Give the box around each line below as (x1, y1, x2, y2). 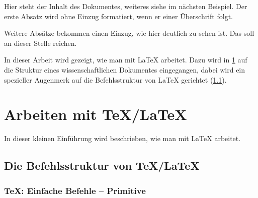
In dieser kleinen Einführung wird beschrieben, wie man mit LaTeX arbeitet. (4, 133, 241, 144)
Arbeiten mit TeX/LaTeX (4, 104, 187, 124)
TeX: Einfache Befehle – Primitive (4, 184, 146, 196)
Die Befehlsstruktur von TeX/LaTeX (4, 158, 200, 173)
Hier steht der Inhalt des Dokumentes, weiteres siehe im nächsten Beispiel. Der (4, 1, 247, 11)
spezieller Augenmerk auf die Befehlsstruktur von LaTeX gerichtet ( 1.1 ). (4, 74, 227, 85)
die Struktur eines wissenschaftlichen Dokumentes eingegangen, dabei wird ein (4, 64, 245, 75)
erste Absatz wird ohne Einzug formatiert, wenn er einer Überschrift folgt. (4, 11, 233, 21)
